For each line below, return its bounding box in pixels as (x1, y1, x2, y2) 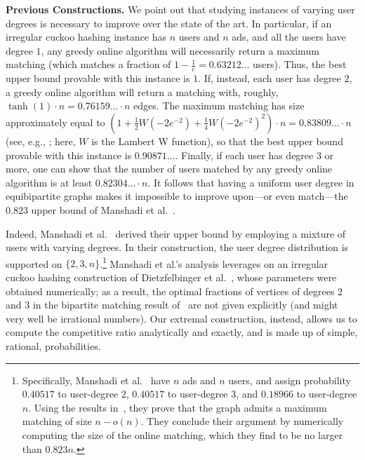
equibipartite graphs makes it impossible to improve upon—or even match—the (6, 189, 348, 203)
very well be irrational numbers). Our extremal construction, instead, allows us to (6, 311, 357, 325)
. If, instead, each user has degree (198, 71, 341, 86)
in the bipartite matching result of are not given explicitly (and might (32, 297, 338, 312)
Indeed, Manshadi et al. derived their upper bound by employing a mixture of (6, 226, 346, 241)
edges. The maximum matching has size (133, 98, 305, 113)
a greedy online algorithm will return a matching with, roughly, (6, 84, 279, 99)
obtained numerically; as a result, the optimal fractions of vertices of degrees (6, 283, 335, 298)
